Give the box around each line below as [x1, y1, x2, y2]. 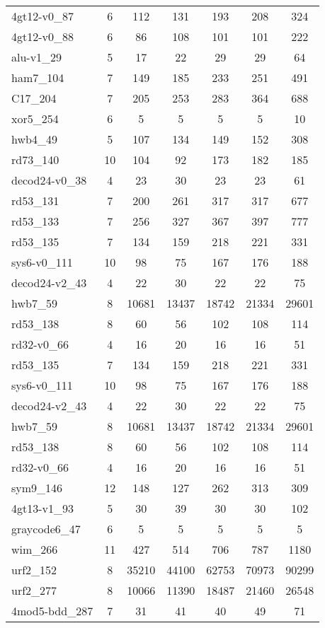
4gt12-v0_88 [11, 28, 74, 45]
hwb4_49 [11, 131, 57, 147]
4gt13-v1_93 [11, 500, 74, 516]
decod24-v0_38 [11, 172, 87, 188]
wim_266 [11, 541, 58, 557]
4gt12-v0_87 [11, 8, 74, 24]
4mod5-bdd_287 [11, 603, 93, 619]
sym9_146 [11, 479, 63, 496]
